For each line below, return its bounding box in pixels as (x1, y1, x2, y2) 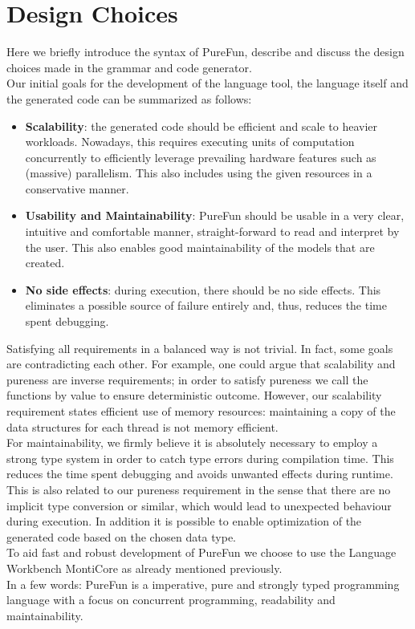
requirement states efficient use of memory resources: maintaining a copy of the (6, 403, 396, 419)
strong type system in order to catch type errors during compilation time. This (6, 449, 394, 466)
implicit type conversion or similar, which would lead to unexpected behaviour (6, 497, 392, 513)
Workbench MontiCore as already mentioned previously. (6, 559, 283, 576)
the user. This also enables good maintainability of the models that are (25, 238, 375, 255)
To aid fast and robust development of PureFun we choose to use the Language (6, 544, 397, 561)
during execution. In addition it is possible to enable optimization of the (6, 513, 362, 530)
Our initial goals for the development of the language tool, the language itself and (6, 75, 409, 91)
